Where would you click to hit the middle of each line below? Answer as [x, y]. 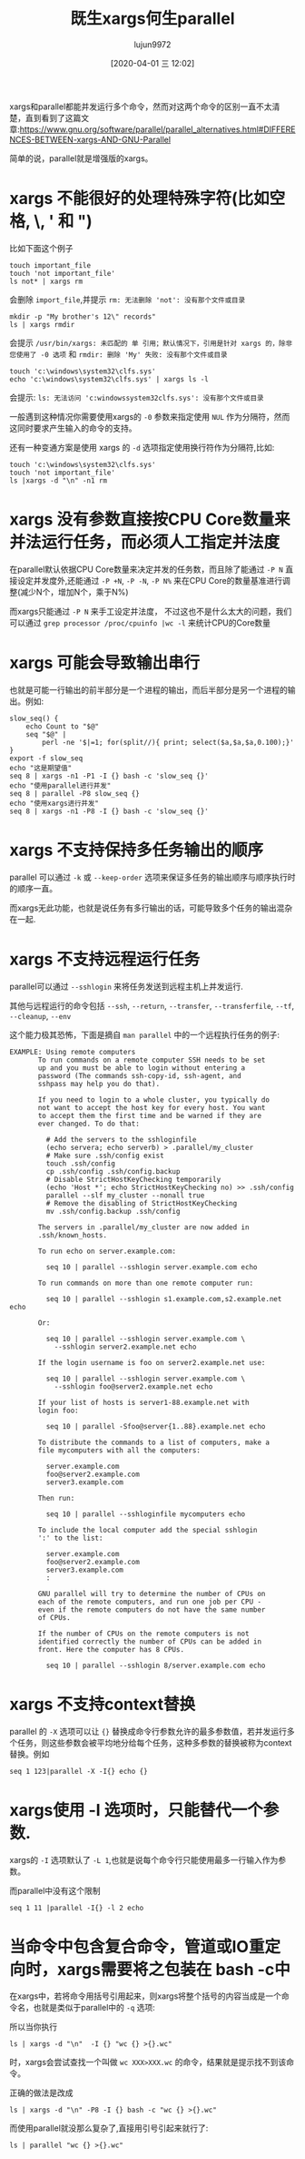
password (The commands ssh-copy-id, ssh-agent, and [140, 1075]
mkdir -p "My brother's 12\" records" [83, 316]
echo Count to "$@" [63, 726]
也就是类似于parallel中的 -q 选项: [94, 2008]
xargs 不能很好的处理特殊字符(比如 [139, 199]
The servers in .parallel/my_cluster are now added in [143, 1227]
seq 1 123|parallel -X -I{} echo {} [79, 1771]
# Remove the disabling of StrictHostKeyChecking [142, 1203]
